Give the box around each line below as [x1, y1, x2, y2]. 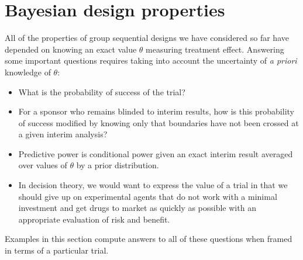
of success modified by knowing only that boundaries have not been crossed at [18, 116, 299, 129]
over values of [18, 159, 67, 171]
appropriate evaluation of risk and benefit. [18, 213, 170, 225]
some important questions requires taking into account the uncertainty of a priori [5, 54, 297, 67]
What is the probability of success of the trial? [18, 85, 185, 98]
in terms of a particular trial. [5, 244, 109, 256]
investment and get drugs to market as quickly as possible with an [18, 202, 256, 214]
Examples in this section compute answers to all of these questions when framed [5, 233, 292, 245]
